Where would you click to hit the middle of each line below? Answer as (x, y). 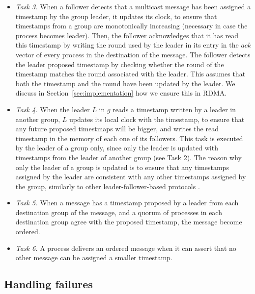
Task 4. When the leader (53, 109)
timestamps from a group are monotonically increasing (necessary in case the (131, 26)
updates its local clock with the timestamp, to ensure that (157, 119)
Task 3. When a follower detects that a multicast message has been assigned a (133, 6)
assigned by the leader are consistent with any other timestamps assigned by (131, 177)
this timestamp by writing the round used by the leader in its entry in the (127, 45)
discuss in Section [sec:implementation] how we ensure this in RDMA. (121, 93)
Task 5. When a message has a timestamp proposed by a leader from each (127, 203)
